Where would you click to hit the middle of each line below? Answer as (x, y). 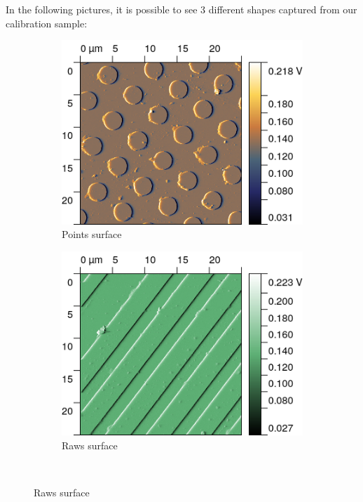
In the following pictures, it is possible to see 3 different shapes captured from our (181, 9)
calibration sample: (47, 23)
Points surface (92, 234)
